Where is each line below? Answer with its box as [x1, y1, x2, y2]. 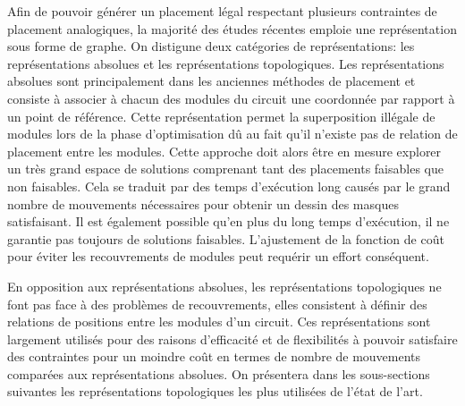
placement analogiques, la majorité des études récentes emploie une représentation [7, 19, 457, 38]
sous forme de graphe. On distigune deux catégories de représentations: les [7, 37, 415, 55]
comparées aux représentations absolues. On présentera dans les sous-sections [7, 364, 430, 383]
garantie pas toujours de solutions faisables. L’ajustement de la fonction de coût [7, 229, 444, 248]
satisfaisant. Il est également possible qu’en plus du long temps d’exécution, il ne [7, 212, 450, 231]
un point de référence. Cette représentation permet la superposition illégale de [7, 106, 435, 125]
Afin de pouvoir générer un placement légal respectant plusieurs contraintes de [7, 2, 437, 20]
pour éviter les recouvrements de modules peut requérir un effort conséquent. [7, 247, 429, 266]
